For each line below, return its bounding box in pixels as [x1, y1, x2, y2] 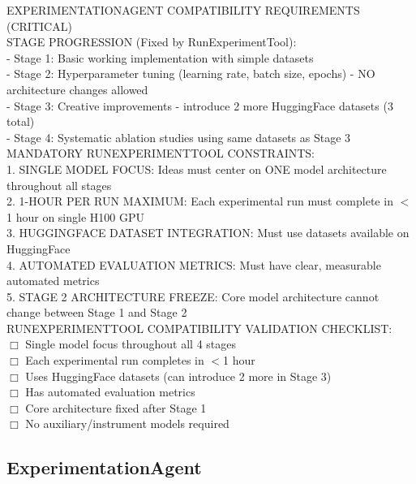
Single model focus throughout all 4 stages [25, 335, 236, 352]
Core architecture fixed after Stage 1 [25, 399, 207, 416]
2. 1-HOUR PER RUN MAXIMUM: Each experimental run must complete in [6, 192, 393, 210]
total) [6, 113, 35, 130]
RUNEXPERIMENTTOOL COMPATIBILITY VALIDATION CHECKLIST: [6, 319, 392, 336]
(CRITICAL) [6, 17, 72, 34]
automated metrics [6, 272, 100, 289]
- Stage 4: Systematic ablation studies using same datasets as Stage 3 [6, 128, 351, 145]
